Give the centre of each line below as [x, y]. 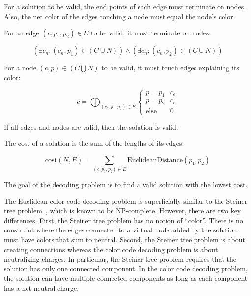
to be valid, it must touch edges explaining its [170, 68]
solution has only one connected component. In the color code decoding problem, [126, 268]
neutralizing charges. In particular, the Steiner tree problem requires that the [120, 259]
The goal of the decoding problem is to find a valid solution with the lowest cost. [126, 184]
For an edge [22, 33]
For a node [20, 68]
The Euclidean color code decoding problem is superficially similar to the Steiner [126, 201]
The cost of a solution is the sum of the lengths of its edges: [94, 143]
